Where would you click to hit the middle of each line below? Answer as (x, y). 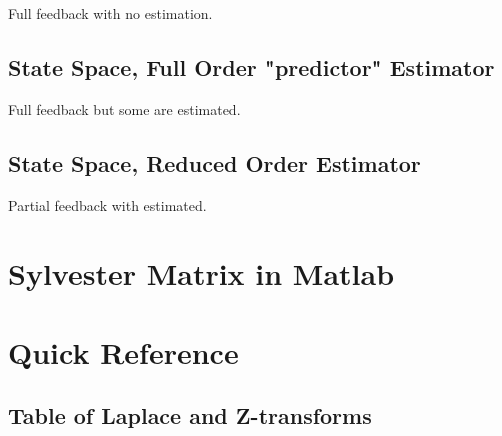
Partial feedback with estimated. (107, 204)
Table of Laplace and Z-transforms (190, 415)
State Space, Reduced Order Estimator (214, 162)
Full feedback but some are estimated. (124, 108)
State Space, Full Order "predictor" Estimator (251, 66)
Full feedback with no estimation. (110, 13)
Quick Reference (123, 351)
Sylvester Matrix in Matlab (201, 273)
